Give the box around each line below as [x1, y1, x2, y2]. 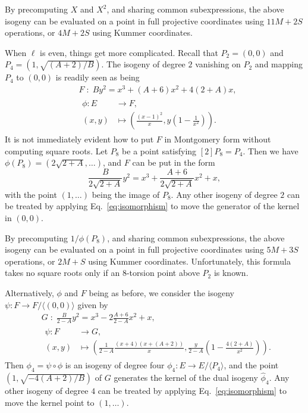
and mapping [254, 58, 303, 70]
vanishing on [195, 58, 241, 70]
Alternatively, [5, 286, 54, 299]
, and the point [224, 359, 279, 371]
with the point [5, 188, 57, 200]
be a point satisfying [122, 144, 197, 157]
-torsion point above [126, 266, 200, 279]
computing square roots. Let [5, 144, 108, 157]
